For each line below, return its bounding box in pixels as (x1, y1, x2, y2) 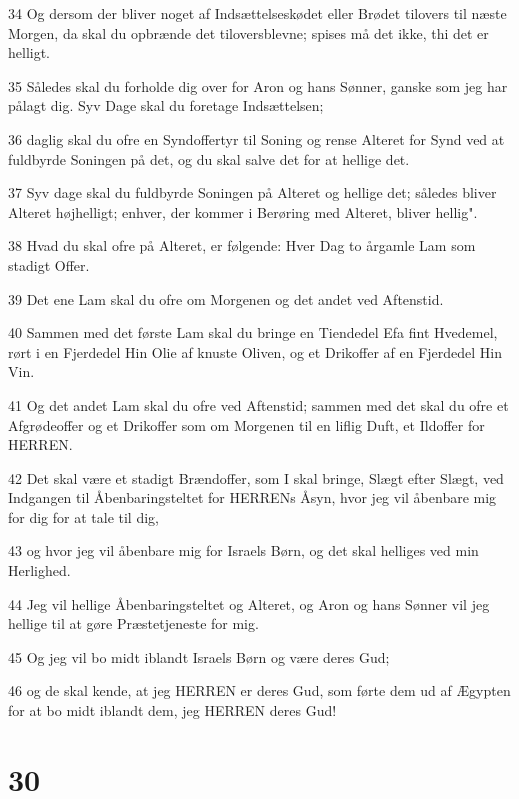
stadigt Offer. (8, 254, 90, 275)
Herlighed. (8, 560, 71, 581)
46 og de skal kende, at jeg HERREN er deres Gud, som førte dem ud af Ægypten (8, 680, 511, 701)
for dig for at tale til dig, (8, 506, 159, 527)
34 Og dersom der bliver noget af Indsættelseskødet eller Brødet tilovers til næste (8, 3, 507, 23)
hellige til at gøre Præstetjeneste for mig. (8, 613, 259, 634)
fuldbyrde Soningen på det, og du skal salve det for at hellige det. (8, 148, 410, 169)
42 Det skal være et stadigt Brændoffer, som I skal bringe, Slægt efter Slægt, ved (8, 467, 504, 488)
